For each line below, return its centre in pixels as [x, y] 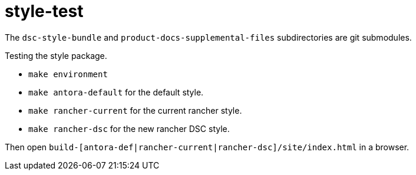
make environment [68, 74]
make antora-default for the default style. [116, 92]
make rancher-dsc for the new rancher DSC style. [129, 128]
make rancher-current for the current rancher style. [135, 110]
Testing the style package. [56, 55]
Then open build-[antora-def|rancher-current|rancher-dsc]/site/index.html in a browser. [207, 147]
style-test [44, 11]
